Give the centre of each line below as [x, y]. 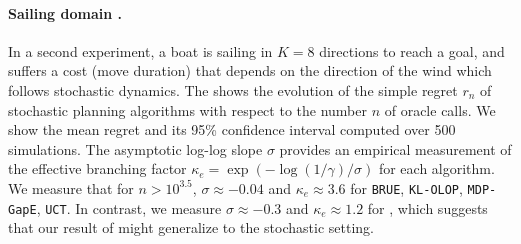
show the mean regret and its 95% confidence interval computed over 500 [232, 129]
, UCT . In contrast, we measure [129, 207]
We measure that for [71, 187]
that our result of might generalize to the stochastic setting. [191, 227]
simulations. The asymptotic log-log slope [135, 148]
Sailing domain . [65, 12]
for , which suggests [427, 207]
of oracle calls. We [440, 109]
